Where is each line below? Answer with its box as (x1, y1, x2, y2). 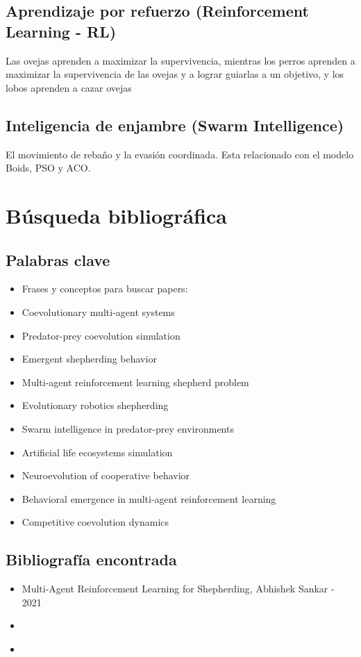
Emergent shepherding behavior (22, 351, 157, 366)
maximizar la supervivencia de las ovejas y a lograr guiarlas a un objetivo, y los (6, 67, 344, 81)
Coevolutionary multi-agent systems (22, 304, 175, 319)
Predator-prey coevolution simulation (22, 328, 180, 342)
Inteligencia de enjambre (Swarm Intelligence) (6, 114, 344, 135)
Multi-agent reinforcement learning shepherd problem (22, 374, 249, 389)
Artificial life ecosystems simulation (22, 444, 173, 459)
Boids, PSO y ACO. (6, 160, 91, 175)
